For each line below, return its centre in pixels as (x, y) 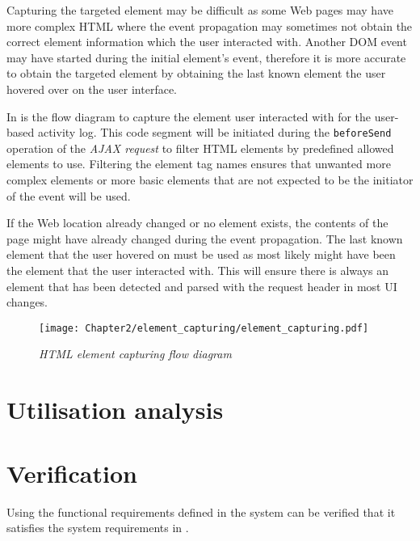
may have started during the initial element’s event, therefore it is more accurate (206, 57)
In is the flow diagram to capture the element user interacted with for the (189, 116)
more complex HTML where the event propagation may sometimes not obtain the (210, 25)
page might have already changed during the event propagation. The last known (205, 238)
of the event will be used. (69, 195)
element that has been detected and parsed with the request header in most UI (202, 286)
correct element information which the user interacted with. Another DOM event (207, 42)
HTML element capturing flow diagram (135, 354)
